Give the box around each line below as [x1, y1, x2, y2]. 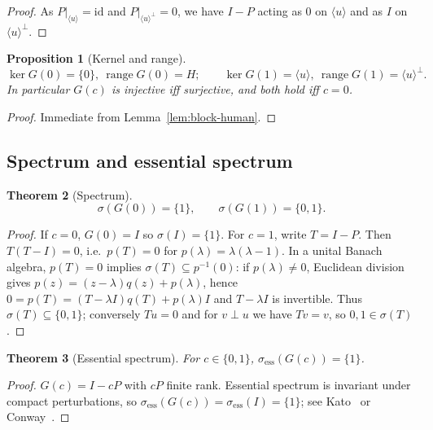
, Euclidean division [306, 257, 405, 274]
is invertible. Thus [272, 289, 362, 306]
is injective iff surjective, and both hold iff [111, 81, 319, 98]
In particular [7, 81, 70, 98]
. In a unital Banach [282, 242, 383, 259]
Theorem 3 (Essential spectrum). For [7, 349, 200, 366]
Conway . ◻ [7, 408, 70, 425]
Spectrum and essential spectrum [7, 148, 293, 173]
